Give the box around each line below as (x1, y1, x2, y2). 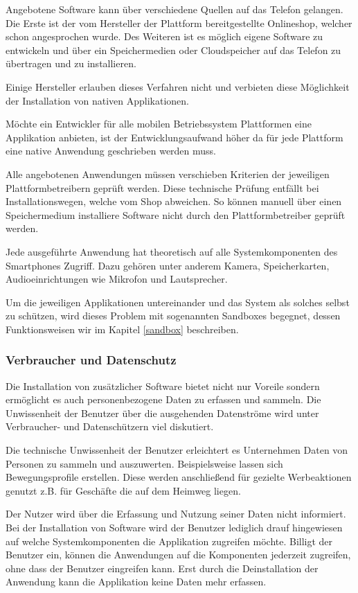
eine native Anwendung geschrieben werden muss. (6, 143, 217, 158)
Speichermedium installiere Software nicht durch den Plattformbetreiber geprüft (6, 207, 346, 222)
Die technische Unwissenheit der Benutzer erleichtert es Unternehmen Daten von (6, 443, 348, 457)
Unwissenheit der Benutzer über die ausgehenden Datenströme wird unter (6, 405, 319, 420)
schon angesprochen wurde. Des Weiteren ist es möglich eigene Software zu (6, 29, 323, 44)
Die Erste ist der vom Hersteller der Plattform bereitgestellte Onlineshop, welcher (6, 15, 352, 30)
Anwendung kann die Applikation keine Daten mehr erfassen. (6, 574, 267, 589)
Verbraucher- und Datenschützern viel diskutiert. (6, 419, 214, 434)
